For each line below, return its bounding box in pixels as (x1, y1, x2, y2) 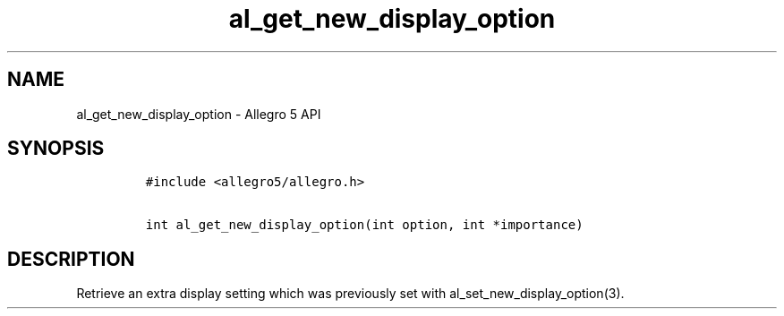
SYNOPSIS (7, 137, 105, 160)
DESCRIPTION (7, 247, 135, 270)
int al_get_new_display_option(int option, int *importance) (145, 218, 584, 233)
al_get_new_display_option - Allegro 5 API (76, 106, 321, 122)
